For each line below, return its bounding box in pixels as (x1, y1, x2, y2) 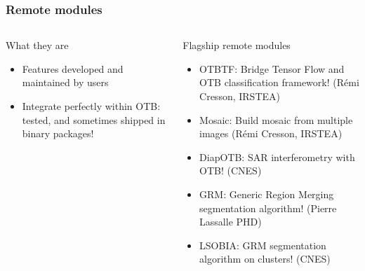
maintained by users (22, 75, 109, 90)
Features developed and (22, 61, 124, 76)
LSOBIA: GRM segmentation (199, 237, 326, 252)
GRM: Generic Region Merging (199, 186, 334, 201)
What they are (6, 38, 69, 53)
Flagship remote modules (182, 38, 291, 53)
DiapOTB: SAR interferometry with (199, 149, 355, 164)
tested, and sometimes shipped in (22, 112, 166, 127)
